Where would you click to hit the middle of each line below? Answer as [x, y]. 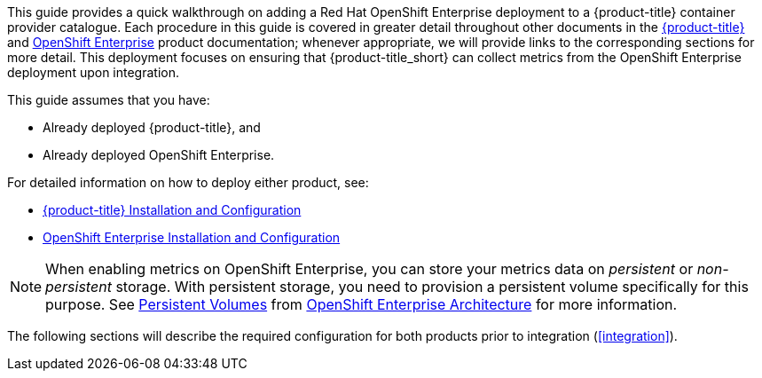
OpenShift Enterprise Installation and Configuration [192, 237]
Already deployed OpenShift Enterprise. [159, 155]
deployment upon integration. [94, 72]
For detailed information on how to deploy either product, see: [188, 182]
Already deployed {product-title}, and [152, 127]
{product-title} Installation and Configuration [172, 210]
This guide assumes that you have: [109, 100]
